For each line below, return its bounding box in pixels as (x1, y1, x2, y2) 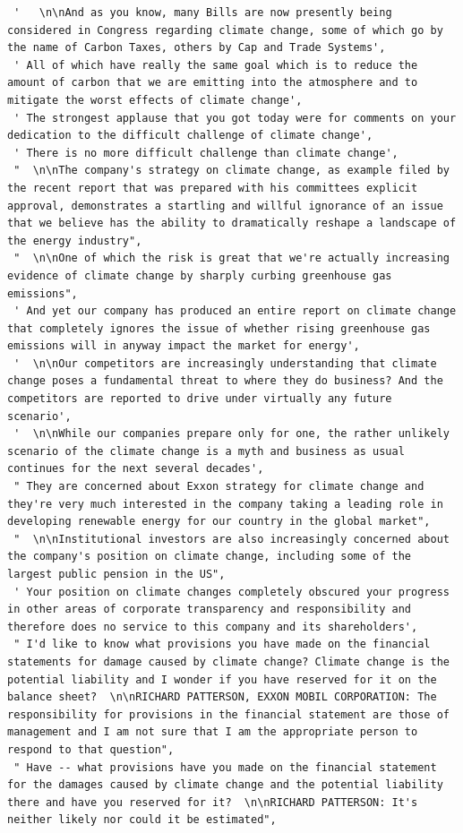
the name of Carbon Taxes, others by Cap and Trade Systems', (7, 41, 386, 55)
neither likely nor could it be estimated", (7, 813, 277, 827)
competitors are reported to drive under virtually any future (7, 392, 392, 406)
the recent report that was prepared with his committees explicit (7, 181, 418, 194)
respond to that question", (7, 743, 175, 756)
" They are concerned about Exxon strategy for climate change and (13, 480, 424, 494)
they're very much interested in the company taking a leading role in (7, 497, 443, 511)
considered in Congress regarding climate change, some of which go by (7, 23, 443, 37)
